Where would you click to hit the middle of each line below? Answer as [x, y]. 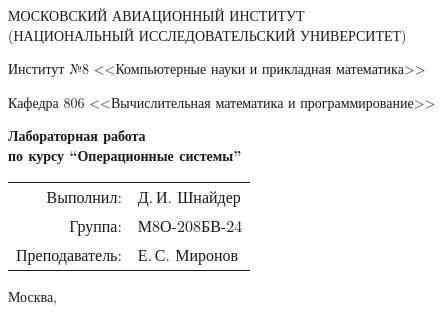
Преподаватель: [69, 254]
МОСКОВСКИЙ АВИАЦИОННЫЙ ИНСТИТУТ [156, 15]
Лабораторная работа [77, 135]
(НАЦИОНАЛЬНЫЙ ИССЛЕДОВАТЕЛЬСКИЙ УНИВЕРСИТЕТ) [207, 34]
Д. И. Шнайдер [189, 196]
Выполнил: [84, 196]
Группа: [95, 225]
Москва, [32, 295]
